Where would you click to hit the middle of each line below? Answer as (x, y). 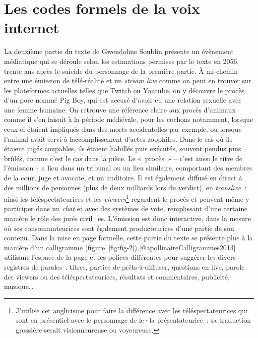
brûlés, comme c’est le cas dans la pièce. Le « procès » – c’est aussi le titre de (123, 158)
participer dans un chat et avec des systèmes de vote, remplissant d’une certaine (126, 208)
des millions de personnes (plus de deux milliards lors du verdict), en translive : (125, 187)
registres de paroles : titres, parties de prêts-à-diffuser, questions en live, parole (124, 267)
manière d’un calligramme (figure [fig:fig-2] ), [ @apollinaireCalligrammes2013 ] (120, 247)
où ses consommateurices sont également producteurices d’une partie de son (119, 228)
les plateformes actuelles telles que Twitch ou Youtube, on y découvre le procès (124, 90)
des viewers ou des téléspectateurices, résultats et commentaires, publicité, (117, 276)
